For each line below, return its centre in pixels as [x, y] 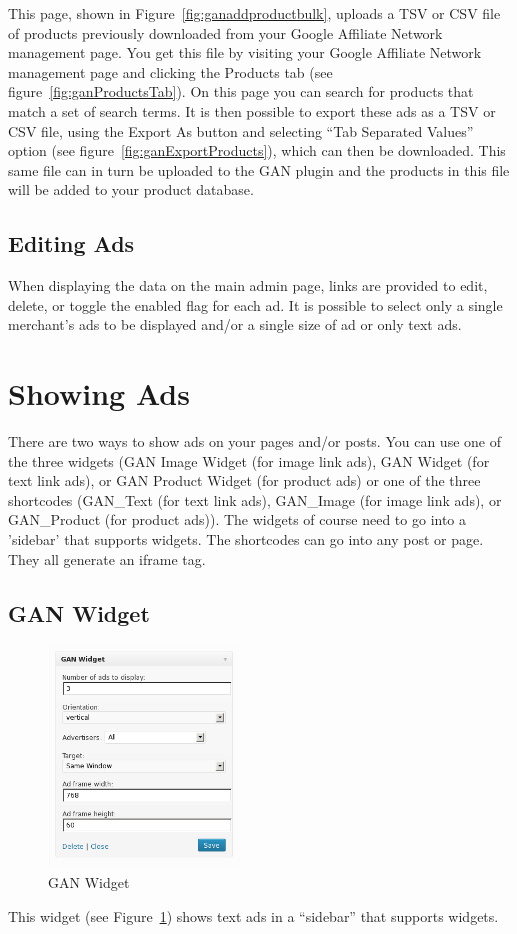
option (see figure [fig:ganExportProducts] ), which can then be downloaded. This [257, 150]
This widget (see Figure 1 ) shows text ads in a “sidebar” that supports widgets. [253, 915]
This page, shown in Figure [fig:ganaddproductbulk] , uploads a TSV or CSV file [254, 13]
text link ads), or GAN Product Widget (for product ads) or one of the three [244, 480]
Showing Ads [99, 393]
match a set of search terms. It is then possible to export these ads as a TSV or [252, 110]
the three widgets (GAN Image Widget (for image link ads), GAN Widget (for [249, 460]
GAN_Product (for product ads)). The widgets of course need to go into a [237, 519]
